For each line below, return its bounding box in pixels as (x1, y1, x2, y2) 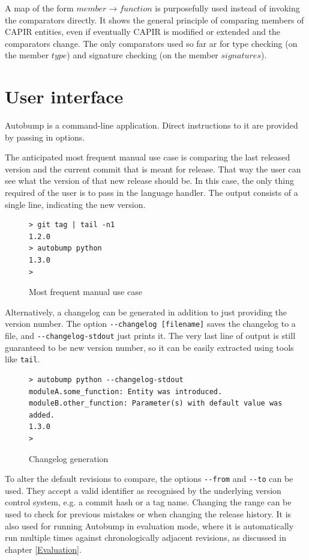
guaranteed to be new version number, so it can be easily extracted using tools (5, 341, 294, 353)
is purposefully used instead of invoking (155, 2, 300, 14)
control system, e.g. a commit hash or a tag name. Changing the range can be (5, 496, 292, 508)
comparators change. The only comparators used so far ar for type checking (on (5, 37, 298, 49)
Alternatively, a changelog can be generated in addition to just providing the (5, 305, 287, 318)
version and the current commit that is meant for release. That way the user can (5, 162, 301, 175)
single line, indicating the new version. (5, 198, 146, 210)
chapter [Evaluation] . (5, 543, 82, 555)
